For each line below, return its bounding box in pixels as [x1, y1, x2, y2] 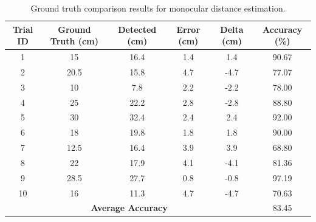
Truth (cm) [50, 35, 98, 47]
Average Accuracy [91, 201, 168, 214]
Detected [118, 23, 157, 35]
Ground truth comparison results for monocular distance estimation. [30, 2, 286, 14]
